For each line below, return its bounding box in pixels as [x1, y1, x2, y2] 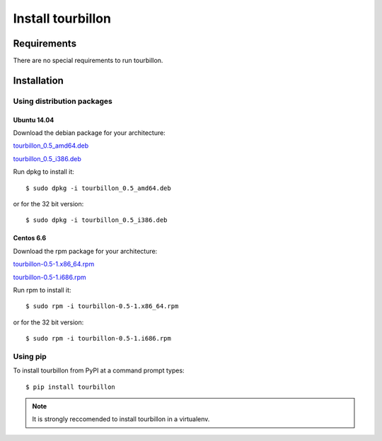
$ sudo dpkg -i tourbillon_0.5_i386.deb [25, 216, 168, 224]
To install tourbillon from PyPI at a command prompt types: [13, 366, 185, 375]
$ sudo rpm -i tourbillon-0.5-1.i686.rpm [25, 334, 171, 343]
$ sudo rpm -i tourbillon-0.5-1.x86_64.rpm [25, 302, 179, 310]
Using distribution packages [13, 96, 112, 106]
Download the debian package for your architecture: [13, 129, 166, 137]
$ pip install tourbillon [25, 382, 116, 391]
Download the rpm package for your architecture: [13, 247, 158, 255]
